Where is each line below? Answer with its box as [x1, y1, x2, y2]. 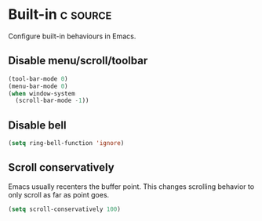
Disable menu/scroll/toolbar [8, 54, 148, 67]
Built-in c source [8, 5, 112, 24]
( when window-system [8, 89, 76, 97]
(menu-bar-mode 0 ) [8, 82, 68, 90]
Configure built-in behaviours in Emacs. [8, 31, 136, 41]
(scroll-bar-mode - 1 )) [15, 96, 89, 105]
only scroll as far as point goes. [8, 190, 110, 199]
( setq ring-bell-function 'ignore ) [8, 139, 125, 147]
